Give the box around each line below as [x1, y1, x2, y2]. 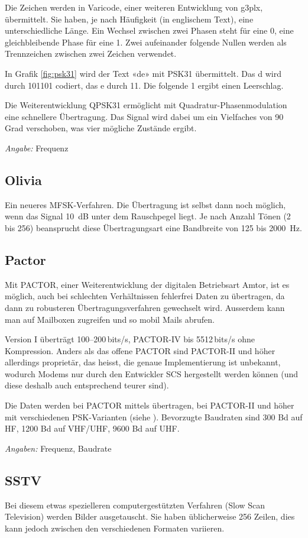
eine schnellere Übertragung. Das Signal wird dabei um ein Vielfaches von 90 [5, 110, 284, 122]
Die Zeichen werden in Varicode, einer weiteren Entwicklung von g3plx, [5, 1, 263, 13]
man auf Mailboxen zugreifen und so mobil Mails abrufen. [5, 313, 215, 325]
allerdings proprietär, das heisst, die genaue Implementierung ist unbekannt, [5, 356, 281, 368]
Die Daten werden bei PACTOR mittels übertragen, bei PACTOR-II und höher [5, 399, 294, 411]
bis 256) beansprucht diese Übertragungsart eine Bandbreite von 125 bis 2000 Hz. [5, 221, 302, 234]
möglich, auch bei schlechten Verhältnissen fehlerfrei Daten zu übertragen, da [5, 290, 285, 302]
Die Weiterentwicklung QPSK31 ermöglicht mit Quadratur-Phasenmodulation [5, 99, 287, 111]
